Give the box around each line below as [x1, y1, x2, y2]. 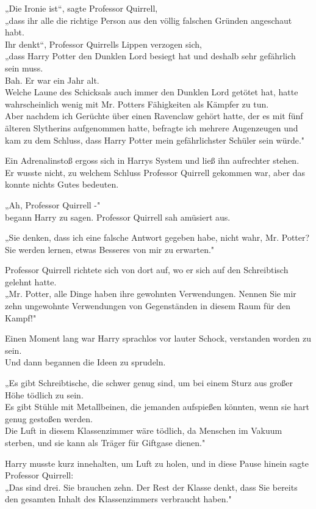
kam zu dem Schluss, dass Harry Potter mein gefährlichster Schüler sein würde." [5, 133, 305, 146]
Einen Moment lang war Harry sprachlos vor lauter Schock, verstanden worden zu [5, 332, 312, 345]
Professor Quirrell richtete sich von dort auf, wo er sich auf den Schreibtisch [5, 263, 289, 276]
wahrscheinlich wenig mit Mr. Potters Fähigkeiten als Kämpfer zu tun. [5, 97, 269, 110]
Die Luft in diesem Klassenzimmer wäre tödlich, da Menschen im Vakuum [5, 424, 282, 437]
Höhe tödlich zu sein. [5, 388, 84, 401]
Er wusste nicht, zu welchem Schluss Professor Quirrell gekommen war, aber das [5, 166, 305, 178]
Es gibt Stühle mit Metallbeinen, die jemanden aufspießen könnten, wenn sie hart [5, 400, 310, 413]
